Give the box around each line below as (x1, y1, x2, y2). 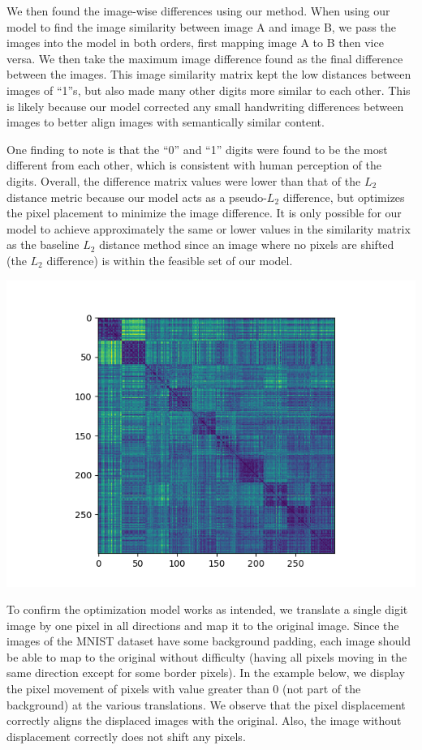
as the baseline (6, 236, 80, 253)
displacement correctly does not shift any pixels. (6, 727, 246, 744)
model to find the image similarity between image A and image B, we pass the (6, 18, 396, 35)
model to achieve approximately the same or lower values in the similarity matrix (6, 220, 411, 237)
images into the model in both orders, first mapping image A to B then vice (6, 34, 384, 51)
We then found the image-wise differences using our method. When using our (6, 2, 390, 19)
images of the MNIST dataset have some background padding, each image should (6, 632, 411, 649)
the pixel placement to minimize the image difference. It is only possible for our (6, 204, 402, 221)
